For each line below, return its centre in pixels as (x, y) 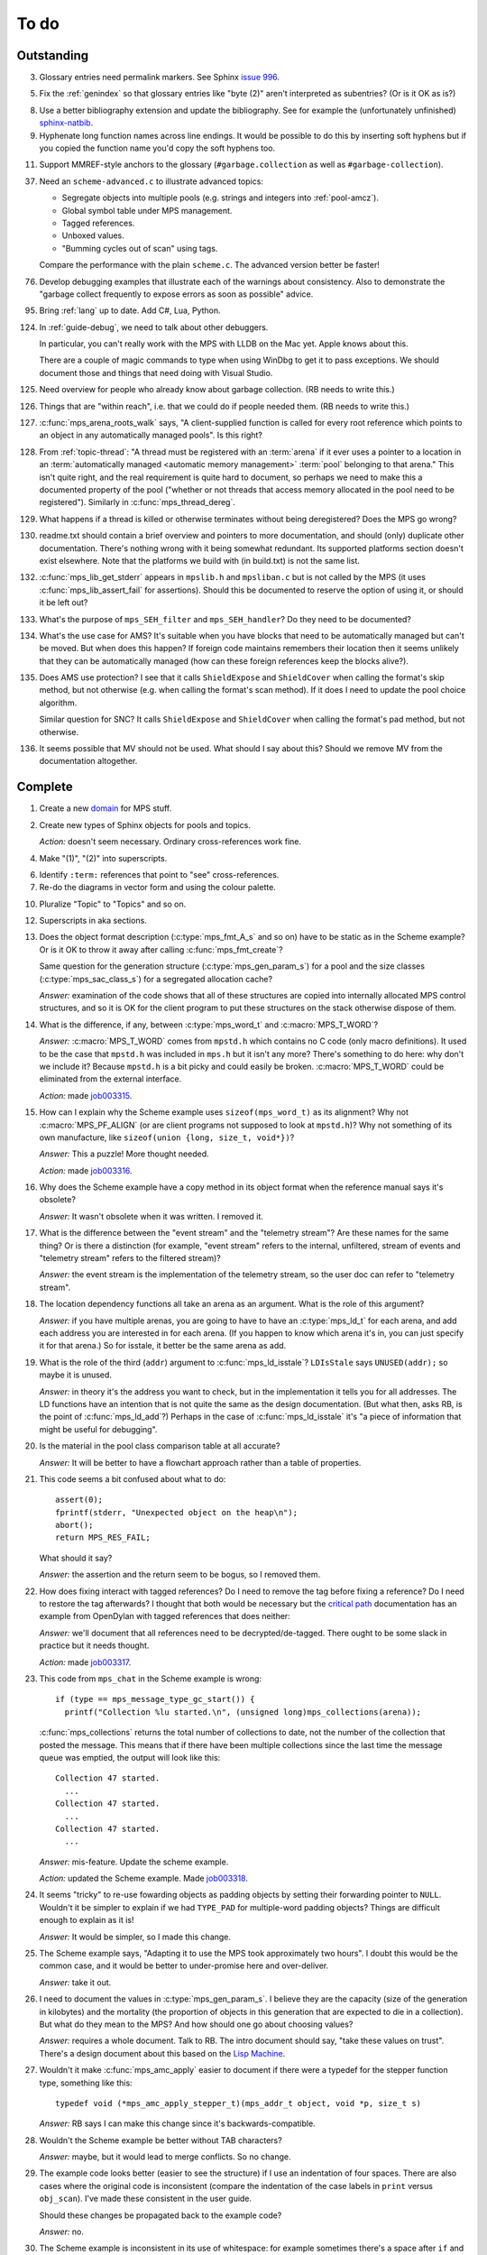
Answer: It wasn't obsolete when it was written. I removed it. (151, 1216)
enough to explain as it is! (87, 1920)
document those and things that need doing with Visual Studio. (156, 373)
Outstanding (53, 55)
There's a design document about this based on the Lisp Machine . (162, 2053)
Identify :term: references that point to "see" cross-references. (159, 874)
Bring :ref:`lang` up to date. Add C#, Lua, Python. (130, 310)
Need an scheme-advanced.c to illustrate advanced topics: (151, 181)
